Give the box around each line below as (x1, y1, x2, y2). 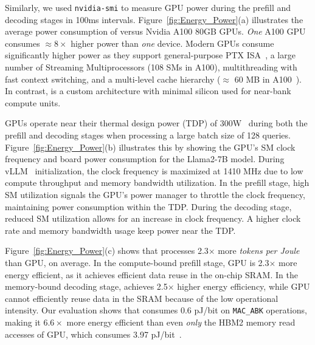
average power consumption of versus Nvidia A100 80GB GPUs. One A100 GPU (5, 25, 306, 38)
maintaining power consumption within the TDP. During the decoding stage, (5, 200, 292, 213)
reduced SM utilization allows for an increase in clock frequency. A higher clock (5, 212, 301, 225)
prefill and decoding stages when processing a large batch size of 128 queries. (5, 129, 291, 141)
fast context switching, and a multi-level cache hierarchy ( (5, 72, 221, 85)
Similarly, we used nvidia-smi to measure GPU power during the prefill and (5, 1, 291, 13)
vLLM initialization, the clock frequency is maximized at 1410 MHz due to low (5, 164, 303, 177)
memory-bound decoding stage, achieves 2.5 (5, 280, 168, 293)
